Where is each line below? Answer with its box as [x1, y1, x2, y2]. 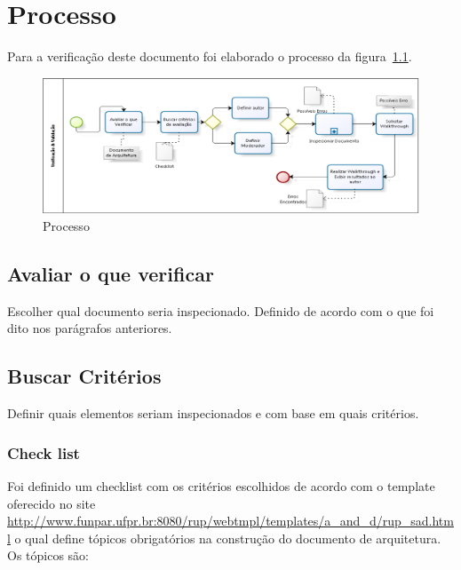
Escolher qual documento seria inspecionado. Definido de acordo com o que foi [7, 301, 434, 320]
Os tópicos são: [7, 546, 89, 565]
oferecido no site [7, 494, 96, 512]
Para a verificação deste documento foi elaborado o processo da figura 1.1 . [7, 47, 412, 66]
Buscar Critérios [7, 362, 162, 390]
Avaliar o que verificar [7, 260, 214, 288]
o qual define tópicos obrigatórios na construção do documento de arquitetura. [14, 528, 441, 547]
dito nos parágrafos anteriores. [7, 319, 172, 337]
